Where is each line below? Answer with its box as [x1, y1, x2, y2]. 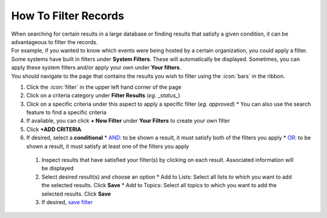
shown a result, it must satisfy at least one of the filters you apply [26, 143, 190, 150]
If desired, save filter [41, 198, 93, 205]
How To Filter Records [11, 9, 124, 22]
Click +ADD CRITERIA [26, 126, 82, 133]
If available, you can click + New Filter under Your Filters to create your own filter [26, 117, 230, 124]
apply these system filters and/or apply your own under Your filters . [11, 64, 182, 71]
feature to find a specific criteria [26, 109, 107, 116]
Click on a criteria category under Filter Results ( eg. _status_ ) [26, 92, 180, 99]
